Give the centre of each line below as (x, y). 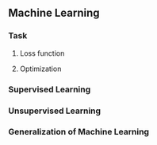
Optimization (40, 69)
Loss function (42, 53)
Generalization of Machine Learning (78, 132)
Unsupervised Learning (55, 111)
